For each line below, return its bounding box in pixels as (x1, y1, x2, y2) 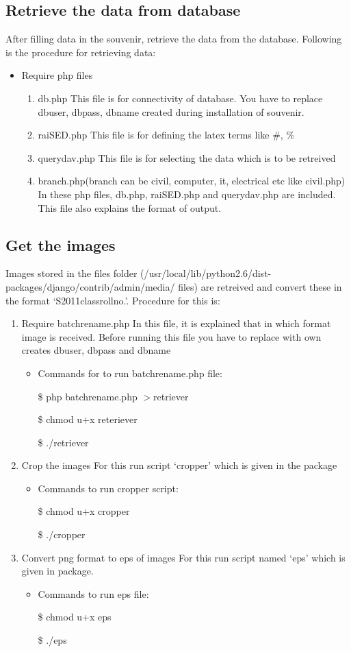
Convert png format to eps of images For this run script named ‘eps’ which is (21, 550, 346, 564)
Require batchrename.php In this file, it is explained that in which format (21, 316, 331, 330)
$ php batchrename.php (38, 389, 138, 403)
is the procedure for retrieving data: (5, 45, 156, 59)
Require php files (21, 68, 93, 82)
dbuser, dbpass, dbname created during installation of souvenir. (38, 104, 304, 119)
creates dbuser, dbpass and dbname (21, 343, 171, 357)
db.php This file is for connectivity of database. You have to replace (38, 90, 323, 105)
